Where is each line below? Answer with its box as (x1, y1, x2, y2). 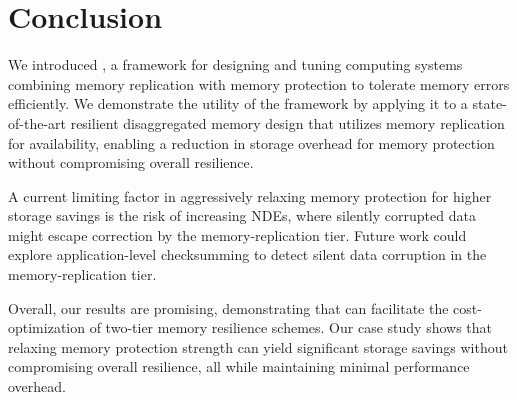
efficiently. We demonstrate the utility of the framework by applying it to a (8, 93, 468, 114)
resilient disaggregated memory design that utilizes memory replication (70, 112, 505, 133)
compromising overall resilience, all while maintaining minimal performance (8, 356, 470, 377)
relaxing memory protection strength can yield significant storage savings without (8, 336, 508, 357)
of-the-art (8, 112, 66, 133)
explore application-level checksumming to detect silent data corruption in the (8, 244, 487, 265)
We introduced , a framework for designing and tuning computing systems (8, 54, 463, 75)
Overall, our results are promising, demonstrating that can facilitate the (8, 297, 449, 318)
